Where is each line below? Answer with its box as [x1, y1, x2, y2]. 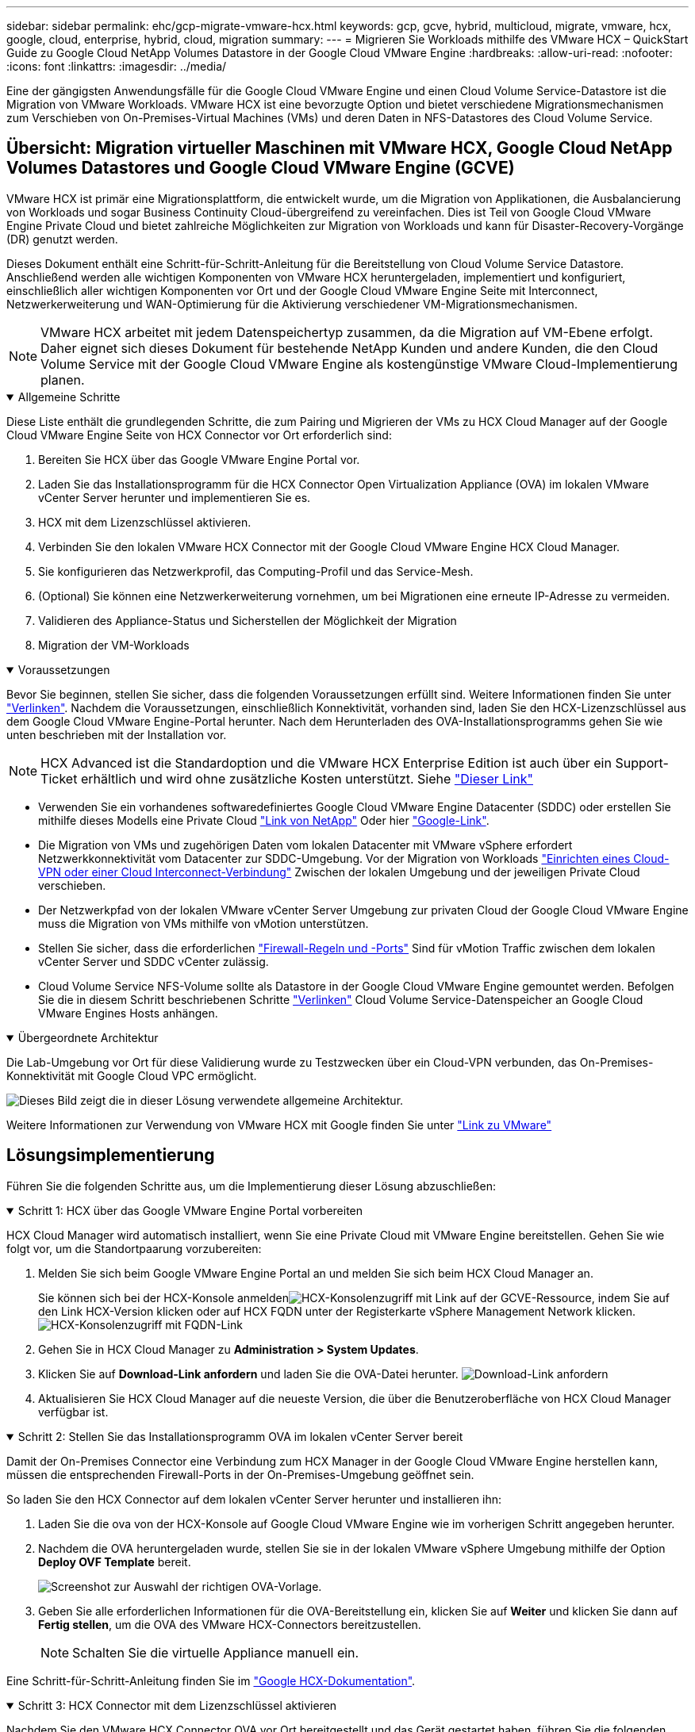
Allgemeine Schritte [17, 389, 121, 404]
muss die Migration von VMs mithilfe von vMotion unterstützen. [38, 916, 369, 930]
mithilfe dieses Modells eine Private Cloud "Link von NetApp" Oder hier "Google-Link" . [38, 813, 490, 827]
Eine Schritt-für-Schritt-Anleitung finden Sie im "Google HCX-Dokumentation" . [6, 1673, 416, 1688]
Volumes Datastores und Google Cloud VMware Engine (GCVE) [6, 158, 515, 178]
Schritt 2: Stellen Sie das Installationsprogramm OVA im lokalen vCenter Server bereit [17, 1429, 463, 1443]
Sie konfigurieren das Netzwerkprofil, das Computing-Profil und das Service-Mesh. [38, 564, 474, 578]
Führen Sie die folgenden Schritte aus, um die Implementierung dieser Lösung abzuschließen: [6, 1178, 496, 1193]
